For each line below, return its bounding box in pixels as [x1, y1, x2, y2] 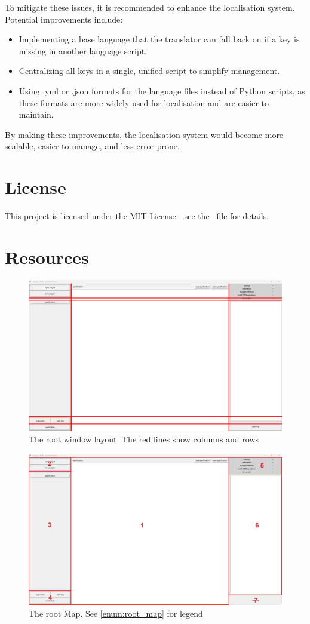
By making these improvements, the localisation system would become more [5, 128, 284, 140]
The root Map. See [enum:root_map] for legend [29, 607, 203, 619]
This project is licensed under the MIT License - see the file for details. [5, 210, 269, 222]
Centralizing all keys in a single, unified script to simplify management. [19, 64, 280, 77]
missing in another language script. [19, 44, 148, 57]
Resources [5, 244, 89, 269]
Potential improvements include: [5, 13, 123, 25]
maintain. [19, 108, 54, 121]
